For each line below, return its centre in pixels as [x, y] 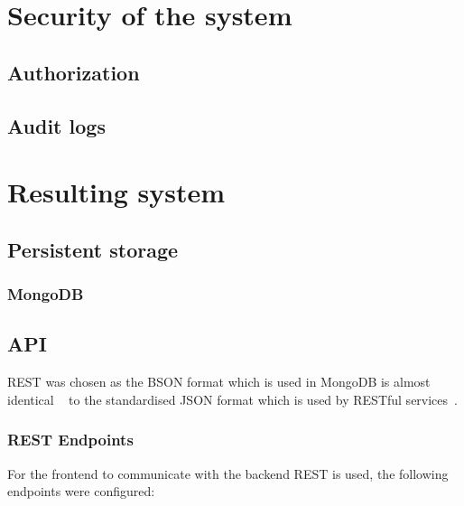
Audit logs [56, 125]
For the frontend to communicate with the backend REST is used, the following [228, 473]
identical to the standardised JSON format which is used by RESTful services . [232, 399]
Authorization [74, 72]
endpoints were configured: [81, 491]
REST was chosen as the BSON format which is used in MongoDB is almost [219, 382]
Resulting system [116, 192]
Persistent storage [93, 249]
